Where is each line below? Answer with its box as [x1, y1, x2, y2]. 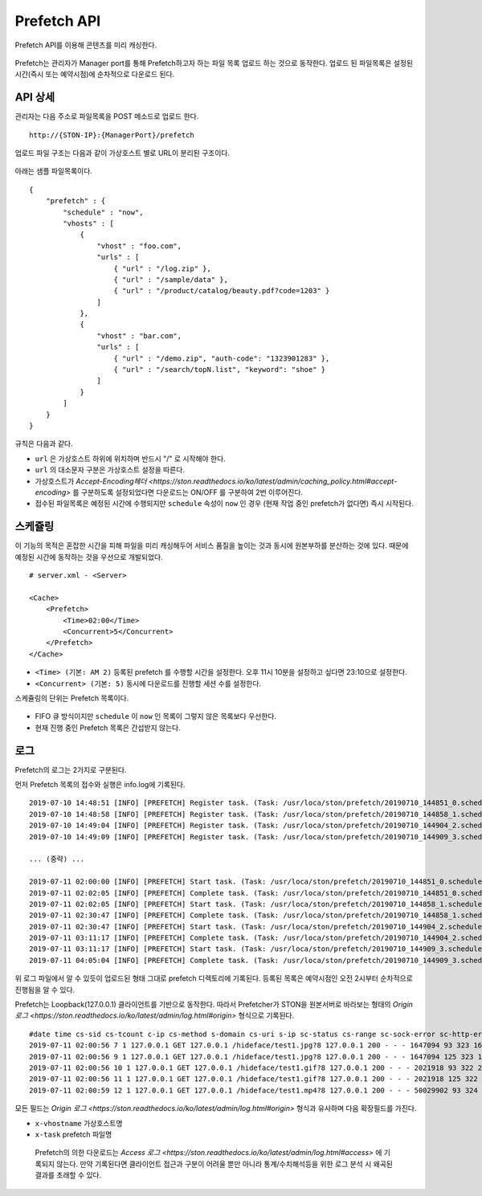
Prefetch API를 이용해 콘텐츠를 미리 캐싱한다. [14, 40, 157, 50]
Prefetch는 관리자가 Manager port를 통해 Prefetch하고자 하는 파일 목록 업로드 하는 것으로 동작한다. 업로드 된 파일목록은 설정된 [14, 58, 414, 67]
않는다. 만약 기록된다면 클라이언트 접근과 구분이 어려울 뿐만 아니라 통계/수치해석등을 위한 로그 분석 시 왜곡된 [56, 1159, 394, 1169]
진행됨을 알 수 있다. [14, 985, 76, 994]
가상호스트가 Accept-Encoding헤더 [35, 476, 148, 486]
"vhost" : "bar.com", [96, 331, 182, 341]
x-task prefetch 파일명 [35, 1129, 112, 1139]
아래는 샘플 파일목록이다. [14, 166, 92, 176]
